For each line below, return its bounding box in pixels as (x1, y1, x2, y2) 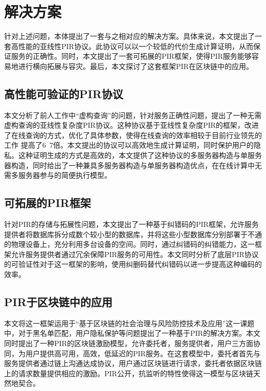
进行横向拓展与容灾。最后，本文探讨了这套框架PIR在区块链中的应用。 (18, 60, 253, 71)
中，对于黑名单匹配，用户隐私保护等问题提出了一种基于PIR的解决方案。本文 (4, 328, 260, 338)
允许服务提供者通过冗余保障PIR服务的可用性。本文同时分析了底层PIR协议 (11, 248, 259, 259)
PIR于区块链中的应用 (4, 294, 113, 310)
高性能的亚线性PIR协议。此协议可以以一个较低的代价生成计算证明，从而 (11, 40, 253, 51)
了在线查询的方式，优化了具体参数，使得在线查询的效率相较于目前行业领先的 (4, 129, 262, 140)
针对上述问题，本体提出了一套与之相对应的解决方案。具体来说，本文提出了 (4, 31, 255, 41)
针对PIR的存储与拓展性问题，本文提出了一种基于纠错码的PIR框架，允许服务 (4, 219, 259, 229)
